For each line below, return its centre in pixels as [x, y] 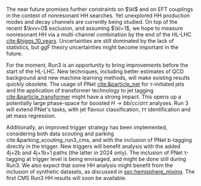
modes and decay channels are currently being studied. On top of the [92, 22]
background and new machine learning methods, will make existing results [98, 78]
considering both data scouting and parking [60, 134]
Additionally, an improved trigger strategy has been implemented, [87, 127]
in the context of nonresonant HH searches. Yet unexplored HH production [98, 15]
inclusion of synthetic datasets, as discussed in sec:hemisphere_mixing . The [100, 172]
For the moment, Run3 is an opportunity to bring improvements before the [97, 65]
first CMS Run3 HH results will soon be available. [66, 178]
